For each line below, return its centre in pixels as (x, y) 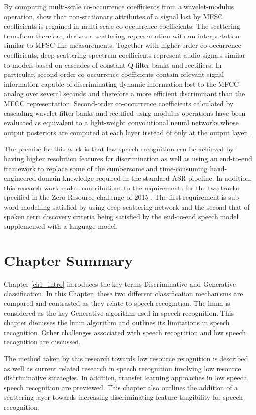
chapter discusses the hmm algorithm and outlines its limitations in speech (117, 322)
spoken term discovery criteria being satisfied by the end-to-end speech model (121, 216)
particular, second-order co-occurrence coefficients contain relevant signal (114, 74)
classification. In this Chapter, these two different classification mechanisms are (124, 293)
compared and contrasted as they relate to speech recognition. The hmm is (117, 303)
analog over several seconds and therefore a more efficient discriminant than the (125, 94)
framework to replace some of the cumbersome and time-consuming (106, 168)
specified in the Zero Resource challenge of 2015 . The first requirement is (115, 197)
